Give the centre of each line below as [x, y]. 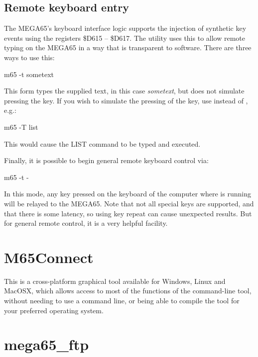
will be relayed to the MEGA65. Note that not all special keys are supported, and [129, 203]
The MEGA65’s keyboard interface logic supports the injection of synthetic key [125, 28]
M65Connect [49, 257]
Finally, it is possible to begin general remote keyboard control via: [106, 160]
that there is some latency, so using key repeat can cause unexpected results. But [128, 213]
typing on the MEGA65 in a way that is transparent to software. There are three [128, 47]
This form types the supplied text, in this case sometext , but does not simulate [124, 91]
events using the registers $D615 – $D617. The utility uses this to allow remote [125, 38]
